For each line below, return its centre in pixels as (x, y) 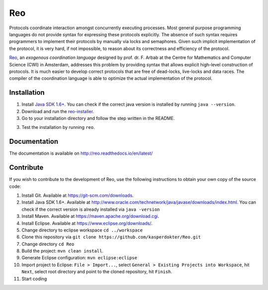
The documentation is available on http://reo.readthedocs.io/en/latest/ (81, 153)
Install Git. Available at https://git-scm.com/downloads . (78, 195)
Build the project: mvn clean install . (63, 251)
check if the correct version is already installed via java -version (91, 209)
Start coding (34, 279)
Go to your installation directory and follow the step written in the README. (98, 118)
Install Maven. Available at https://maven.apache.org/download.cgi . (90, 216)
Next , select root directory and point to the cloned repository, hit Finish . (97, 272)
